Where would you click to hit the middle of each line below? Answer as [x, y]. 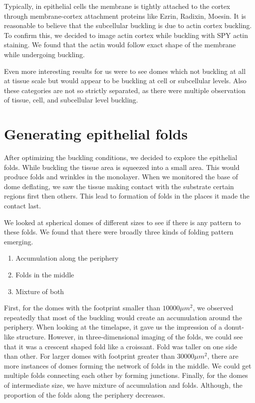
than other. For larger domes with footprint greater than [90, 356]
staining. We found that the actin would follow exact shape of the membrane [120, 45]
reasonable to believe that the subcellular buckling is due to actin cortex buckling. [128, 25]
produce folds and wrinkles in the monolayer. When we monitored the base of [121, 177]
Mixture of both [40, 291]
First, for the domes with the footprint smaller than [82, 308]
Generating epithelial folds [96, 134]
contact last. [23, 206]
